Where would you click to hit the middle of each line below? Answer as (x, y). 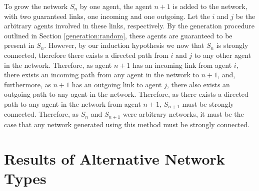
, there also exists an (198, 84)
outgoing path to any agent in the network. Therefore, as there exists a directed (126, 94)
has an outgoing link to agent (117, 84)
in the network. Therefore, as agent (58, 65)
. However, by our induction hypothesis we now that (124, 45)
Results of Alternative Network (114, 158)
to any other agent (223, 55)
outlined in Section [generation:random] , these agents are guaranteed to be (118, 35)
